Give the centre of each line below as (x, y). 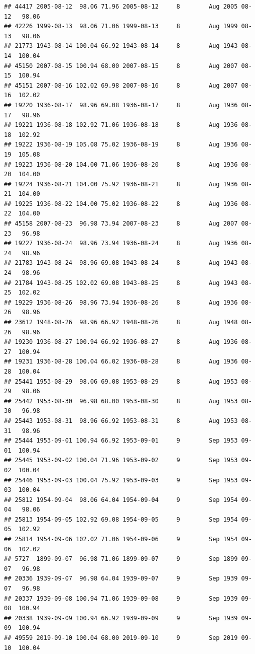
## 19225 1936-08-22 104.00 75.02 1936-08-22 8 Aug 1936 (121, 204)
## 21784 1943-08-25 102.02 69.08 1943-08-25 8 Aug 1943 (121, 283)
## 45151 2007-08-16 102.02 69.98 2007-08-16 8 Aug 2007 (121, 85)
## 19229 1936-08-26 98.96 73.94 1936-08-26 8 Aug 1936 (121, 302)
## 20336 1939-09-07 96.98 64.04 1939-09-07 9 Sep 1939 (121, 579)
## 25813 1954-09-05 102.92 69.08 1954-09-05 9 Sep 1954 (121, 519)
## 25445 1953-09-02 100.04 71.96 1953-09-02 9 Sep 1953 (121, 460)
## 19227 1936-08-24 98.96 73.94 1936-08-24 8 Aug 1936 (121, 243)
